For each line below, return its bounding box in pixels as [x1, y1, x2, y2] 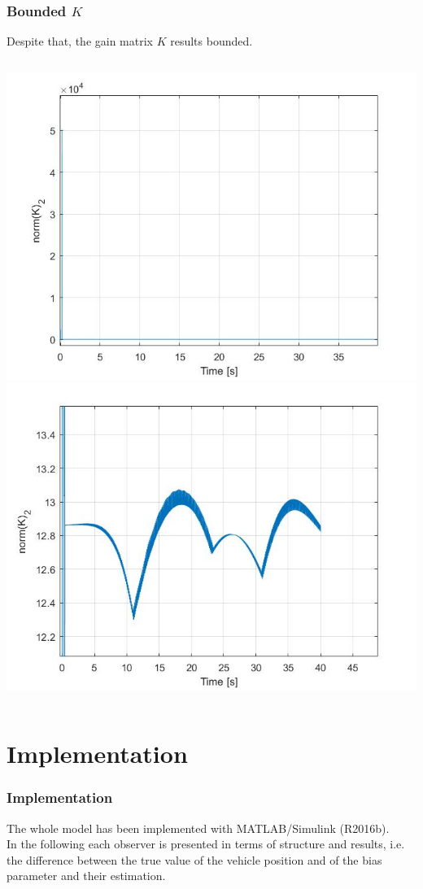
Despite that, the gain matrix [7, 33, 153, 50]
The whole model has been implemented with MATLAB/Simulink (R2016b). [7, 819, 390, 836]
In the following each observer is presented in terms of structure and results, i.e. [7, 835, 405, 852]
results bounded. [170, 33, 253, 50]
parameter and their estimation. [7, 867, 166, 884]
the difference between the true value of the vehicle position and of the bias [7, 851, 382, 868]
